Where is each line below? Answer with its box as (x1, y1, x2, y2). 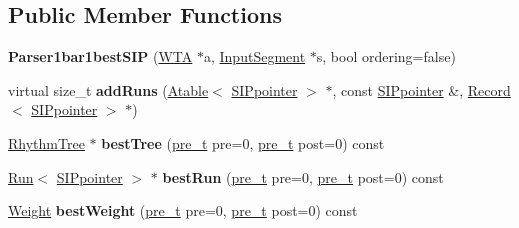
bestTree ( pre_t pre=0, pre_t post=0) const (101, 132, 385, 153)
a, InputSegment (203, 46, 306, 67)
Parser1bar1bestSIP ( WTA (8, 46, 193, 67)
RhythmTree (8, 132, 85, 153)
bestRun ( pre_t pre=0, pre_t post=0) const (162, 166, 444, 187)
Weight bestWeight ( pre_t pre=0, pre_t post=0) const (8, 200, 358, 221)
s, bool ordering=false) (316, 46, 456, 67)
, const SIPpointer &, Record (332, 79, 511, 100)
